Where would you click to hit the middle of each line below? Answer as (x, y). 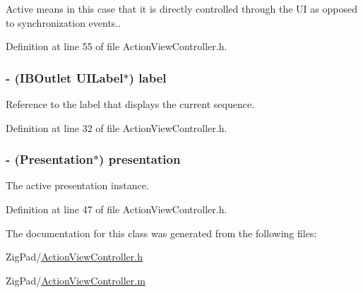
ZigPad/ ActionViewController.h (74, 257)
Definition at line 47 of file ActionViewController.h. (117, 209)
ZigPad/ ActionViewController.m (76, 280)
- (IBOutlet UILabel (65, 77)
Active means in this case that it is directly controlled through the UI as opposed (181, 8)
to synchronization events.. (64, 22)
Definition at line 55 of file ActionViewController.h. (117, 46)
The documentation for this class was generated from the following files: (161, 233)
